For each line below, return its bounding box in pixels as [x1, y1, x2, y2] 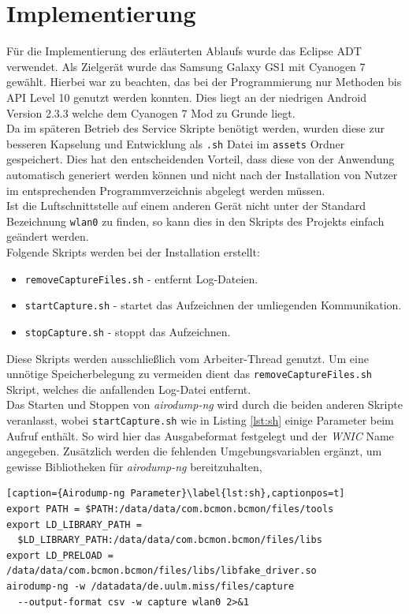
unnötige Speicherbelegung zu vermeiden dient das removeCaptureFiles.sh [6, 365, 372, 382]
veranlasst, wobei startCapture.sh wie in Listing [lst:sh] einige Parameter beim [6, 411, 394, 428]
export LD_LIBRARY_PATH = [6, 519, 142, 530]
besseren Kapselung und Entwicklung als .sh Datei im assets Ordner [6, 135, 345, 152]
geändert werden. [6, 228, 89, 245]
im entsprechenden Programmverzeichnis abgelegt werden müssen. [6, 182, 325, 198]
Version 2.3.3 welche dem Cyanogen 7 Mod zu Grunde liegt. [6, 104, 296, 121]
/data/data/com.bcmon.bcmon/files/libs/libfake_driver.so [6, 565, 317, 577]
